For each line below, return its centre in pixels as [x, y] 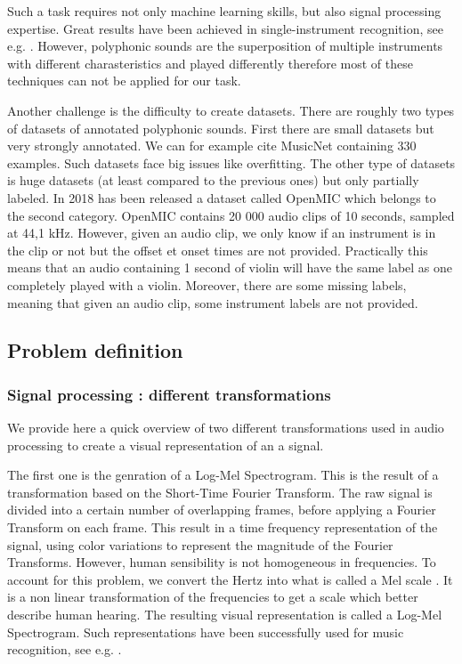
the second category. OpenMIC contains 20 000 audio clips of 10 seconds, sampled [231, 215]
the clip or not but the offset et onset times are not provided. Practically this [218, 250]
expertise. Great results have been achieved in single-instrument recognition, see [225, 28]
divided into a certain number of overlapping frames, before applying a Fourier [222, 510]
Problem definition [95, 350]
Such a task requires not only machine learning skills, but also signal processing [224, 11]
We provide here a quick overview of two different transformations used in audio [226, 428]
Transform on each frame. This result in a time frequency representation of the [223, 527]
